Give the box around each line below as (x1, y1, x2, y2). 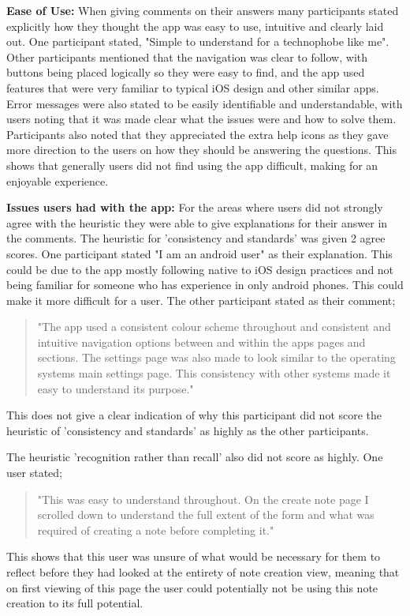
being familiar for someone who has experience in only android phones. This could (6, 276, 404, 293)
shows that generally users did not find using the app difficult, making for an (6, 156, 378, 173)
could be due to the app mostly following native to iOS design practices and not (6, 261, 394, 277)
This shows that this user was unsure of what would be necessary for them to (6, 548, 381, 565)
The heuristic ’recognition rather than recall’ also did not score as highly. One (6, 449, 383, 465)
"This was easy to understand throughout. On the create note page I (37, 490, 369, 507)
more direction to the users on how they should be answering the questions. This (6, 141, 397, 158)
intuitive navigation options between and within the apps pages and (37, 333, 366, 350)
